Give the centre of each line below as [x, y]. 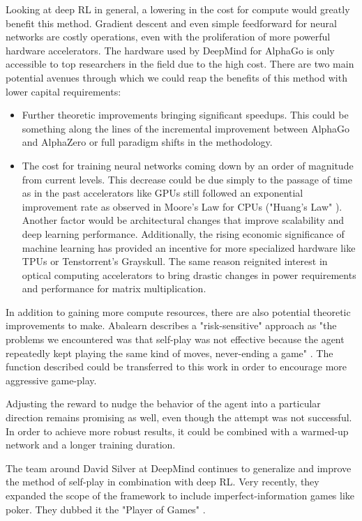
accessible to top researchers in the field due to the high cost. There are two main [180, 64]
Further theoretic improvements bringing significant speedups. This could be [185, 115]
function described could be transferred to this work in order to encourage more [176, 367]
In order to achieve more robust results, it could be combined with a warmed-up [177, 431]
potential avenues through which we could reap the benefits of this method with [176, 77]
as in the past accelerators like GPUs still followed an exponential [163, 193]
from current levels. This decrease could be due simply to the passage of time [187, 179]
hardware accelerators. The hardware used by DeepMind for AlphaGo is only [170, 50]
